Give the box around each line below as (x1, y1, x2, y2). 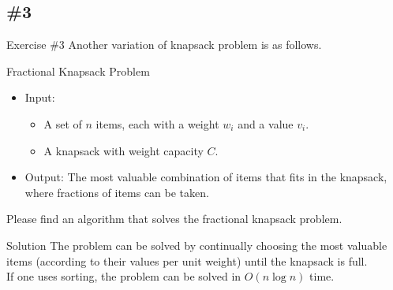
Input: (24, 89, 55, 106)
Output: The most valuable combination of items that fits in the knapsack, (24, 169, 387, 185)
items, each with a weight (95, 115, 219, 132)
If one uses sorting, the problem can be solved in (6, 268, 241, 284)
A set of (43, 115, 82, 132)
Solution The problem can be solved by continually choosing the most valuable (6, 236, 387, 253)
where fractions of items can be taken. (24, 184, 209, 200)
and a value (238, 115, 294, 132)
